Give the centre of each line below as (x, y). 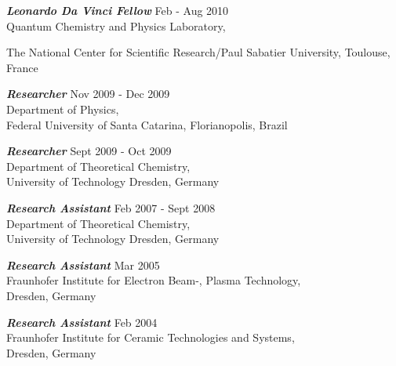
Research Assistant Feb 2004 (82, 322)
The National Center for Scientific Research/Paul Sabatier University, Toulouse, (198, 52)
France (22, 67)
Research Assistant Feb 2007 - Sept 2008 (111, 207)
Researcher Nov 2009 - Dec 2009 (88, 94)
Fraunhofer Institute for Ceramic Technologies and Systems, (151, 337)
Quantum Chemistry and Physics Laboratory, (116, 25)
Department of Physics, (63, 109)
